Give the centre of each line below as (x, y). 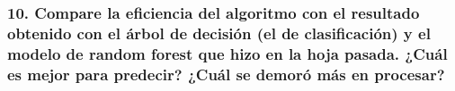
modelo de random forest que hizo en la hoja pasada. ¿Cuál (227, 53)
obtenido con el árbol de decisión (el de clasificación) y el (219, 33)
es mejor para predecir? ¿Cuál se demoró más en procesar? (226, 74)
